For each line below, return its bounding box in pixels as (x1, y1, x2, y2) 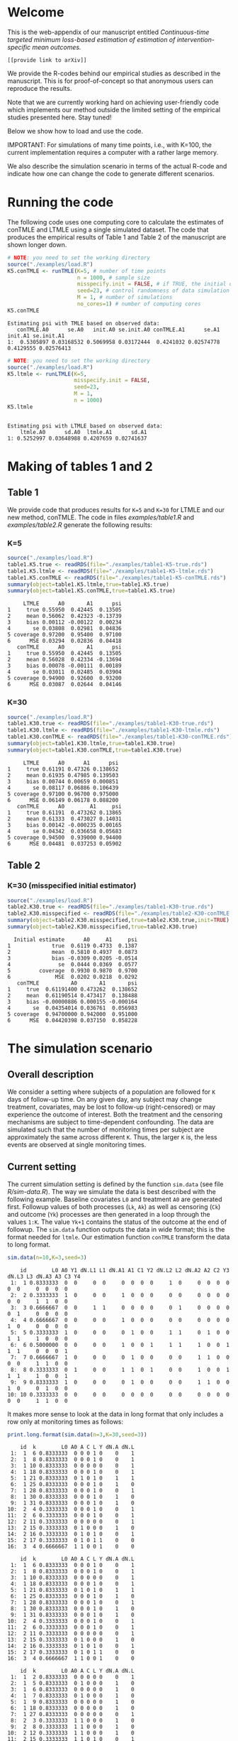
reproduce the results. (7, 84, 72, 92)
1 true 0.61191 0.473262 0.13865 (7, 809, 122, 816)
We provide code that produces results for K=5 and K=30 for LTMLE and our (7, 505, 225, 514)
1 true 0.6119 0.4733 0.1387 (7, 942, 138, 949)
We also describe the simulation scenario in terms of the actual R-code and (7, 161, 227, 170)
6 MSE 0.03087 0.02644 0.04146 (7, 681, 122, 688)
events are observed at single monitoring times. (7, 1140, 147, 1149)
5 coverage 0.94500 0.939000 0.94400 (7, 834, 122, 841)
